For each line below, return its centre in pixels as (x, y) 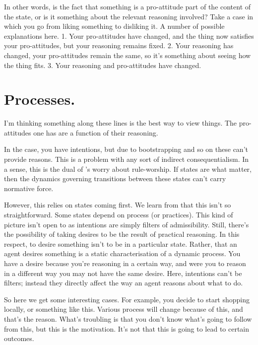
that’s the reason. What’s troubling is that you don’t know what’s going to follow (128, 318)
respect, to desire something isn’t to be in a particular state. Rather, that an (121, 243)
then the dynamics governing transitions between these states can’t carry (115, 178)
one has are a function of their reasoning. (96, 132)
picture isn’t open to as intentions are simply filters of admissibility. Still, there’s (127, 224)
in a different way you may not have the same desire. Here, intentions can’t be (123, 273)
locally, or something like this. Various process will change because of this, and (124, 309)
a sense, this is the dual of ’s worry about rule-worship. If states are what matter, (128, 169)
